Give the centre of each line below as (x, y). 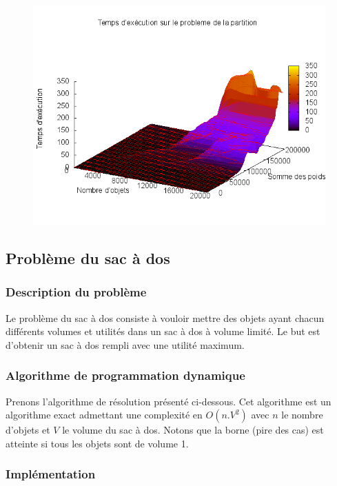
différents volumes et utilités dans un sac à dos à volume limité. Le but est (163, 331)
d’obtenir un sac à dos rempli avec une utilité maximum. (125, 344)
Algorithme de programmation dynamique (125, 375)
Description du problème (76, 292)
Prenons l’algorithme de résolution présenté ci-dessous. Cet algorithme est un (168, 401)
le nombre (302, 415)
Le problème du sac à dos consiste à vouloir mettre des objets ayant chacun (165, 317)
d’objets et (28, 430)
